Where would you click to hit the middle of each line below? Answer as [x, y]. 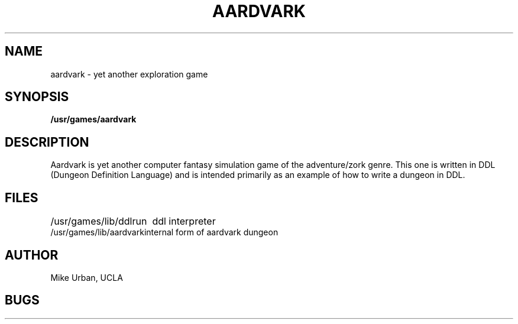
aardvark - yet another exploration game [129, 74]
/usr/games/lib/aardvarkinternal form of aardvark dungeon [164, 232]
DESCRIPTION [47, 142]
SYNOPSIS [37, 97]
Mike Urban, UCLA [87, 277]
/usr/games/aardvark [93, 119]
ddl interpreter [184, 221]
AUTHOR [32, 255]
